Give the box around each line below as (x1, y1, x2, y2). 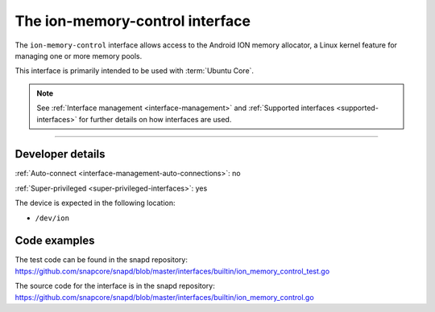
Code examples (14, 234, 95, 248)
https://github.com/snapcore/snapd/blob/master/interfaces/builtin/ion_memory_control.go (14, 292, 314, 302)
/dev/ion (35, 213, 70, 223)
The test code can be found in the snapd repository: (14, 255, 188, 265)
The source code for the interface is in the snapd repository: (14, 281, 215, 291)
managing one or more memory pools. (14, 51, 143, 60)
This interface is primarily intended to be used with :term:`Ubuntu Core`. (14, 66, 254, 76)
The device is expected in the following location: (14, 198, 176, 208)
